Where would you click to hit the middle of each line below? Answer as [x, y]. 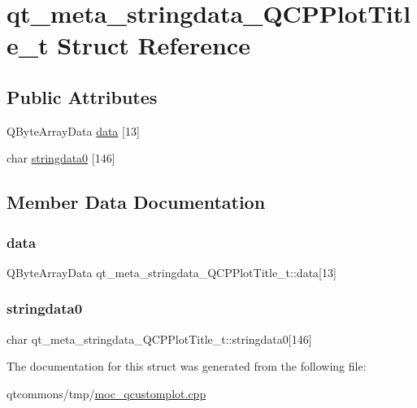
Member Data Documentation [136, 202]
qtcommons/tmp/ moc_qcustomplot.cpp [106, 393]
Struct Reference [154, 45]
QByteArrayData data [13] [73, 130]
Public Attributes [82, 96]
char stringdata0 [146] [61, 158]
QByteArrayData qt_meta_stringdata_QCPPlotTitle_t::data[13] [172, 272]
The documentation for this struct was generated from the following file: [187, 366]
